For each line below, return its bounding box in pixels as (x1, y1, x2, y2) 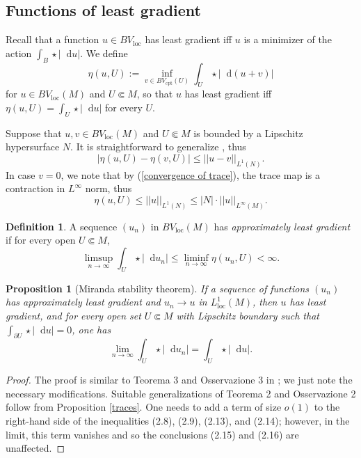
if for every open (6, 232, 76, 247)
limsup (84, 253, 113, 264)
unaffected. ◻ (6, 441, 65, 455)
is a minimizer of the (243, 32, 332, 47)
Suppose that (6, 125, 62, 140)
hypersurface (6, 139, 60, 154)
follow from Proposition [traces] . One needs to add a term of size (6, 400, 282, 414)
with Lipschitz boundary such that (176, 308, 319, 323)
